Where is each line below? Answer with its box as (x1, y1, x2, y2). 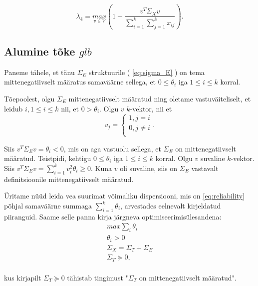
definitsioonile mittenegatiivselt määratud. (4, 173, 134, 184)
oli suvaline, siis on (120, 162, 178, 173)
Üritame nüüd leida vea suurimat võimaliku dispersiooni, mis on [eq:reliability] (4, 190, 245, 201)
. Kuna (91, 162, 112, 173)
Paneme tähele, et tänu (4, 66, 75, 77)
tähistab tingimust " (67, 272, 128, 282)
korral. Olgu (155, 153, 193, 163)
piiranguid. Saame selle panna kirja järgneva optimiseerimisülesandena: (4, 211, 222, 221)
